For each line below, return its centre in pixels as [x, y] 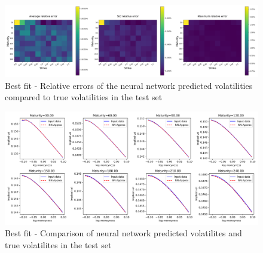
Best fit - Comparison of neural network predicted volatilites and [123, 233]
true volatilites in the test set [58, 244]
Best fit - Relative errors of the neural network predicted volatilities [129, 85]
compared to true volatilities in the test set [84, 97]
